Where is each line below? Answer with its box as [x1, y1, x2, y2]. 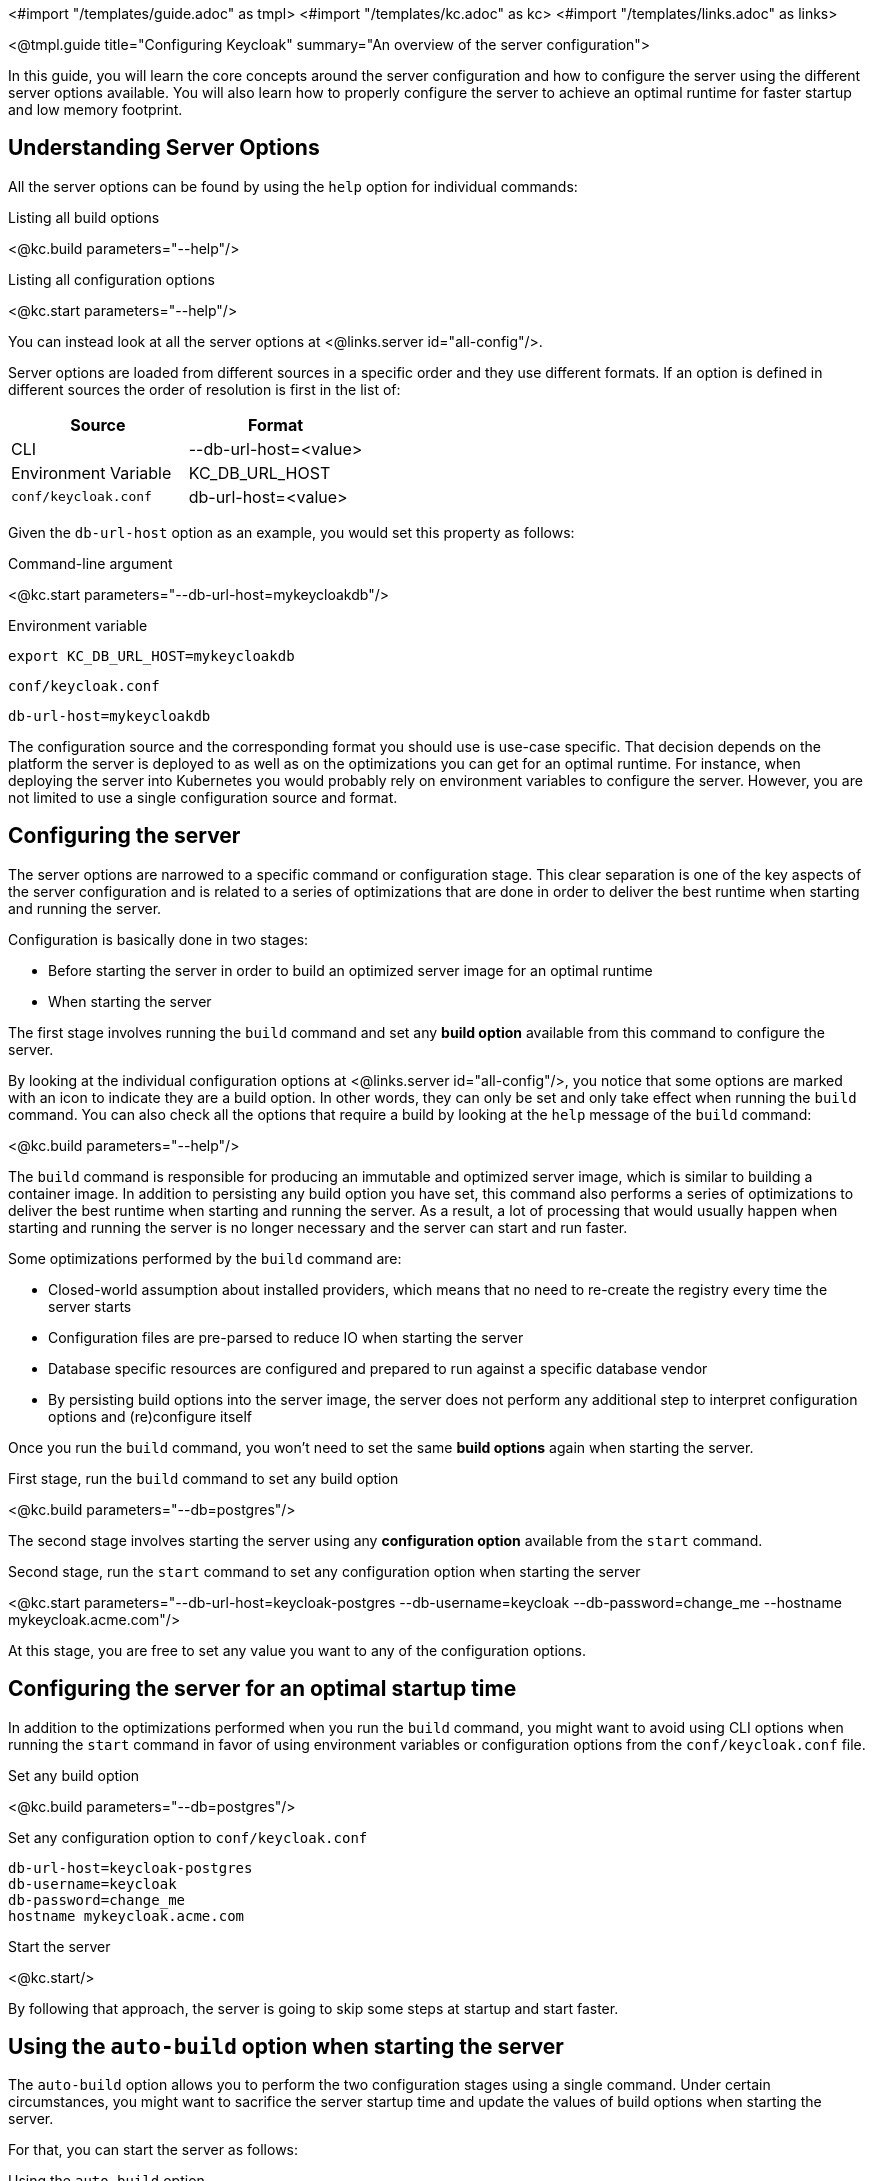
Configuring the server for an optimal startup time [8, 1676, 517, 1702]
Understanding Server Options [8, 135, 320, 161]
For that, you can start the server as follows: [8, 2141, 299, 2159]
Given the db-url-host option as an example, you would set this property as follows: [8, 523, 575, 541]
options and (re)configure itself [48, 1407, 253, 1425]
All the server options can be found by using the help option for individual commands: [8, 177, 578, 195]
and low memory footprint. [8, 101, 183, 118]
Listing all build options [8, 208, 160, 226]
